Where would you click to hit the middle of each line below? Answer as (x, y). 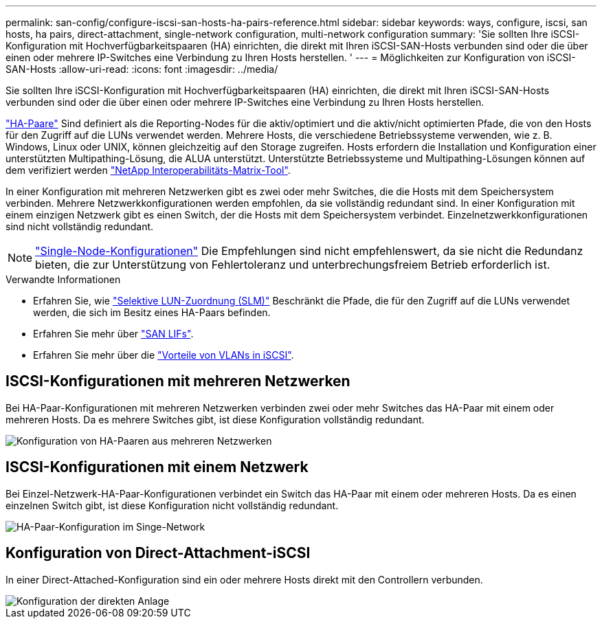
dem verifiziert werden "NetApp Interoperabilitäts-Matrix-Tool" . (148, 170)
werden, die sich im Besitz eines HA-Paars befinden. (152, 312)
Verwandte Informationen (63, 279)
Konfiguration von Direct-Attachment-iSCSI (158, 553)
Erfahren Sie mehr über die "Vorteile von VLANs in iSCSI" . (164, 355)
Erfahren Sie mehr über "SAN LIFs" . (113, 334)
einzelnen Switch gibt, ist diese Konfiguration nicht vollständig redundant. (172, 505)
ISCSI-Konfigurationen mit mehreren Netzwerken (178, 381)
